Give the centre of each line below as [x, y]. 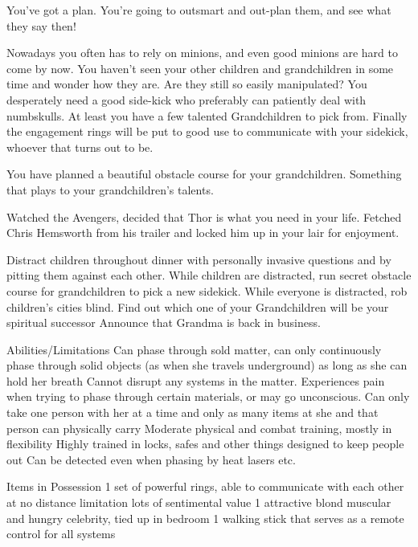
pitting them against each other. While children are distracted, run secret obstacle [209, 275]
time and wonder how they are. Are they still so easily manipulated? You [187, 84]
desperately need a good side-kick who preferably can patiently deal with [186, 99]
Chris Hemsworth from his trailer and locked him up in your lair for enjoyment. [203, 233]
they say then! [41, 25]
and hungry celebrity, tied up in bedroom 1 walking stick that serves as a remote [205, 518]
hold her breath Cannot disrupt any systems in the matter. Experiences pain [196, 380]
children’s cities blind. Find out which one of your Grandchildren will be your [198, 306]
